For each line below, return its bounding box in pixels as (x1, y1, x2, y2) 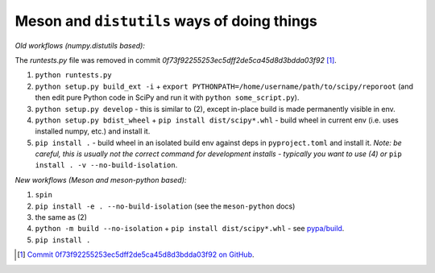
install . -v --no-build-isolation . (35, 160, 178, 170)
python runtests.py (35, 71, 112, 80)
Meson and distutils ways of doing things (14, 12, 317, 30)
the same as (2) (35, 213, 88, 222)
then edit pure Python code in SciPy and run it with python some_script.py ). (35, 93, 300, 102)
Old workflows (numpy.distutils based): (14, 40, 145, 50)
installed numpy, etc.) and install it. (35, 126, 151, 136)
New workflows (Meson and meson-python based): (14, 175, 187, 184)
